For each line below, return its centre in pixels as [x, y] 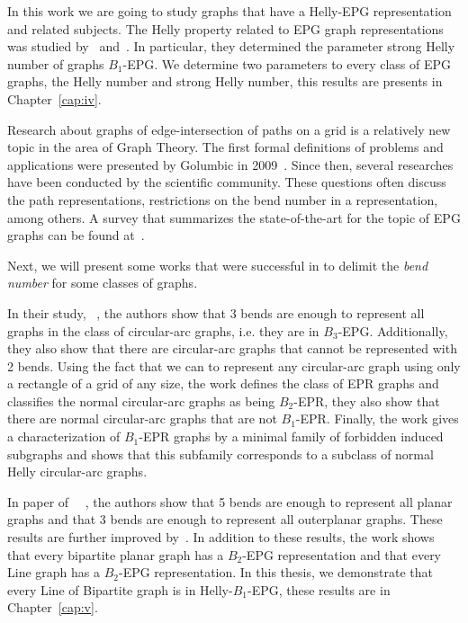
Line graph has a [54, 572]
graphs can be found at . [76, 235]
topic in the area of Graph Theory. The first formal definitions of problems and [225, 147]
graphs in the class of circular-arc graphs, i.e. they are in [163, 330]
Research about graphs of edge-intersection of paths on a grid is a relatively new [229, 129]
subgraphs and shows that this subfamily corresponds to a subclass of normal [220, 454]
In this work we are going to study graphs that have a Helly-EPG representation [229, 11]
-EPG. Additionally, [393, 330]
